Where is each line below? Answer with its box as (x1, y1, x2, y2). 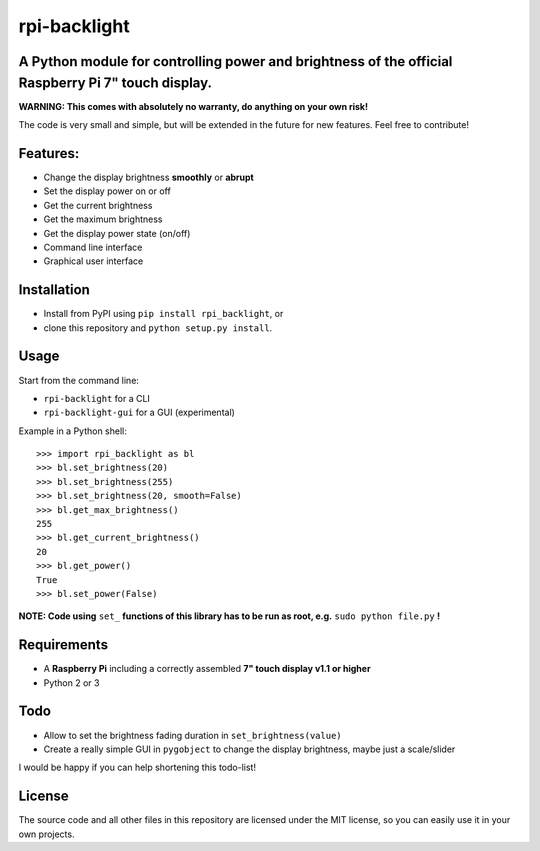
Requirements (18, 636, 109, 654)
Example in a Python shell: (18, 425, 127, 437)
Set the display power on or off (43, 185, 172, 197)
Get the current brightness (43, 199, 153, 211)
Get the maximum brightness (43, 213, 164, 225)
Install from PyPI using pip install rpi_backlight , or (43, 308, 284, 320)
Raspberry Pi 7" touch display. (18, 74, 213, 91)
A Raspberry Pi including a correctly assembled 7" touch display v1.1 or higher (43, 663, 371, 675)
